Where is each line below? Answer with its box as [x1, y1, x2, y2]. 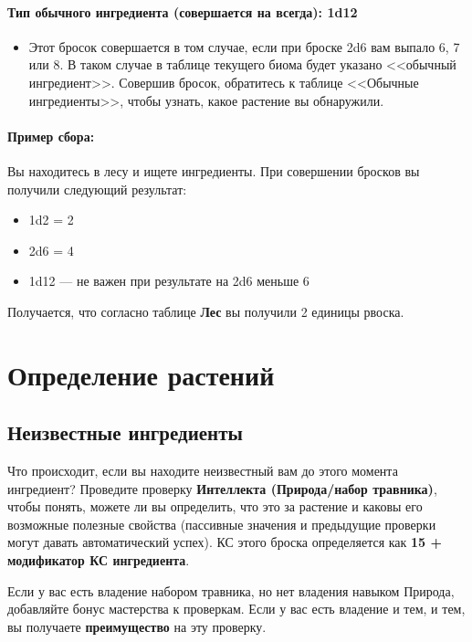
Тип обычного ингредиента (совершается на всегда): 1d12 [7, 2, 358, 21]
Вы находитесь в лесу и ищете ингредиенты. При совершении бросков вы [7, 161, 420, 180]
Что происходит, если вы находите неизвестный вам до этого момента [7, 461, 398, 480]
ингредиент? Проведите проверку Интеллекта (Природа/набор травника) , [7, 479, 437, 498]
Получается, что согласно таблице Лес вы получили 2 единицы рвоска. [7, 301, 404, 321]
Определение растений [7, 355, 275, 393]
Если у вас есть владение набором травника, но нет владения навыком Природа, [7, 581, 455, 600]
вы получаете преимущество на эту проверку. [7, 616, 267, 636]
